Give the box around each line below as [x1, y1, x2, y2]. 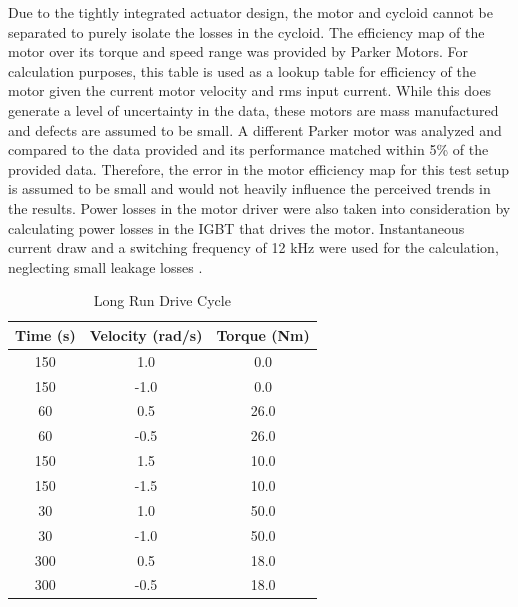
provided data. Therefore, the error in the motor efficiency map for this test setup [8, 158, 510, 179]
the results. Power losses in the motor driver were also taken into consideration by [8, 197, 511, 218]
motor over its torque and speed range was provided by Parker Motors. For [8, 41, 468, 62]
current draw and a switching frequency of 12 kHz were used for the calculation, [8, 237, 499, 258]
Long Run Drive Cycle [93, 290, 231, 311]
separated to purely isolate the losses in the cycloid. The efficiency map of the [8, 21, 485, 42]
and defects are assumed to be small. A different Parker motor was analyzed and [8, 119, 502, 140]
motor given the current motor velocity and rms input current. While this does [8, 80, 492, 101]
